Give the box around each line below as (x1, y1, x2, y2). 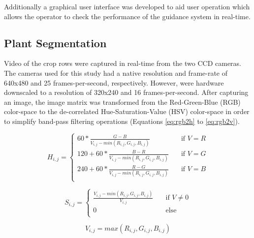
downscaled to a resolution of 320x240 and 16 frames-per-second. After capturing (4, 87, 249, 97)
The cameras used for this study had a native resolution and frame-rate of (4, 67, 228, 78)
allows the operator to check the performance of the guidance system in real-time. (4, 11, 251, 21)
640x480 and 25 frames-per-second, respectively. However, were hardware (4, 77, 224, 88)
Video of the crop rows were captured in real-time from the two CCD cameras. (4, 58, 241, 68)
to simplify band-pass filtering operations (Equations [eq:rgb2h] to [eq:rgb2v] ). (4, 116, 240, 126)
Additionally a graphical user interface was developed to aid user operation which (4, 1, 250, 11)
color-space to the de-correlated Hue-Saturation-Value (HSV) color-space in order (4, 106, 250, 117)
